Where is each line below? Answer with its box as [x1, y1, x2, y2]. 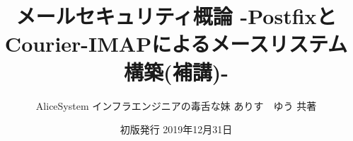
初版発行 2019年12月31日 [120, 122, 233, 137]
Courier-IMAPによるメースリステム [4, 29, 348, 58]
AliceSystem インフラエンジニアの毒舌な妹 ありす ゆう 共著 [35, 98, 317, 113]
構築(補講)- [124, 57, 228, 86]
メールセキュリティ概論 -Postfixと [16, 1, 337, 30]
